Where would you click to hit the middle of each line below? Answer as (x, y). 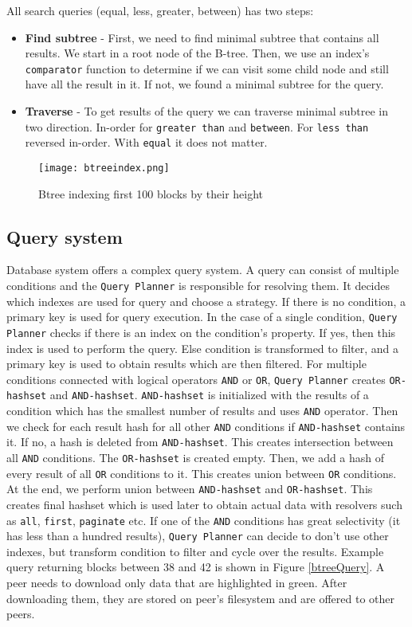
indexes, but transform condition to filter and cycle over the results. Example (195, 551)
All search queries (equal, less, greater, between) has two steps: (160, 10)
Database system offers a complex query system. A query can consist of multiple (203, 270)
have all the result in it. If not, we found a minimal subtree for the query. (204, 84)
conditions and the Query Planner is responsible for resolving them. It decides (198, 285)
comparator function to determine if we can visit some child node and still (207, 68)
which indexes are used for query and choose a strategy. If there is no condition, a (206, 301)
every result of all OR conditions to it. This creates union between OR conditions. (202, 473)
